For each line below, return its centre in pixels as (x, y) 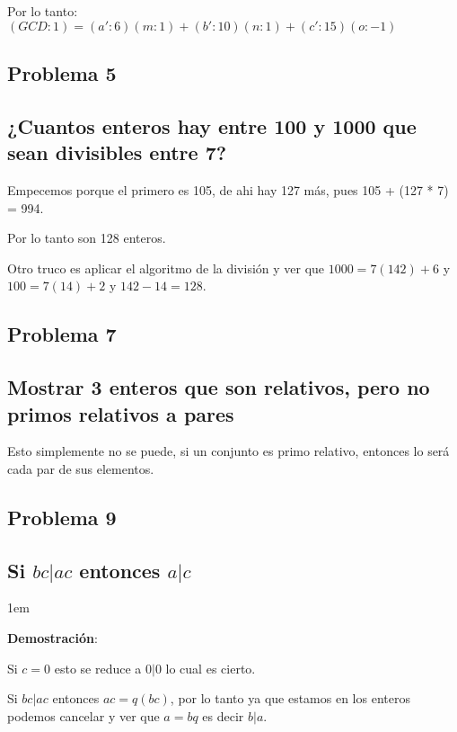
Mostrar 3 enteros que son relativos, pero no (219, 387)
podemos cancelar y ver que (83, 715)
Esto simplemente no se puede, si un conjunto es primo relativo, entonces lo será (228, 451)
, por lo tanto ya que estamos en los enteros (290, 698)
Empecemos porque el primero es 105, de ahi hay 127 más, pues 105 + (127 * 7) (228, 189)
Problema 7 (62, 334)
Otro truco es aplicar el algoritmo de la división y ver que (166, 268)
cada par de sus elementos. (81, 468)
